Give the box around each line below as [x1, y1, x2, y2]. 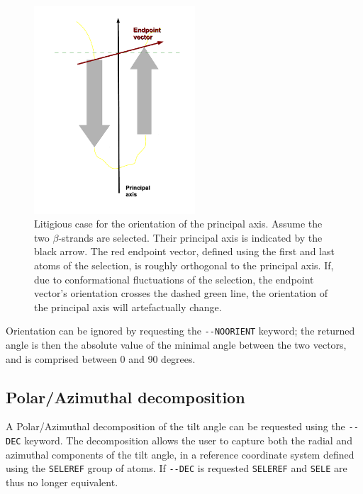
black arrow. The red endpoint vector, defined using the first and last [34, 244, 335, 259]
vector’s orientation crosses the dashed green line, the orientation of [34, 286, 328, 301]
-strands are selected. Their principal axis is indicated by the [58, 230, 323, 245]
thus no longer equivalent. [6, 474, 118, 489]
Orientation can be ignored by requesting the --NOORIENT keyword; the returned [6, 323, 355, 338]
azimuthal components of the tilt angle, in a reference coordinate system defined [6, 447, 354, 461]
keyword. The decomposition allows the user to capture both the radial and [24, 433, 352, 448]
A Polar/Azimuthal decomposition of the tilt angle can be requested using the [6, 419, 345, 434]
